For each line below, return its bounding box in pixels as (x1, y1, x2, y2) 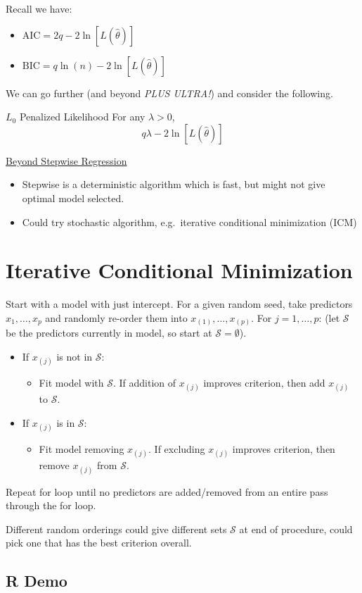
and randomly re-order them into (45, 310, 188, 325)
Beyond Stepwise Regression (6, 153, 127, 168)
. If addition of (113, 375, 176, 390)
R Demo (6, 570, 67, 592)
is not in (56, 349, 93, 363)
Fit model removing (39, 442, 124, 456)
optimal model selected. (22, 190, 124, 205)
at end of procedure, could (239, 521, 353, 536)
